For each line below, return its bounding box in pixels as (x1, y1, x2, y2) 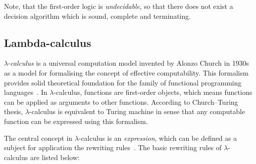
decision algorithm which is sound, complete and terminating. (4, 10, 191, 21)
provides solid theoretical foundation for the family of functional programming (4, 77, 242, 87)
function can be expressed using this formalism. (4, 116, 148, 126)
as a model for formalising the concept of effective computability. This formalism (4, 67, 249, 78)
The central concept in (4, 132, 73, 143)
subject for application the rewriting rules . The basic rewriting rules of (4, 142, 222, 153)
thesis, (4, 106, 23, 117)
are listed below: (30, 152, 80, 162)
